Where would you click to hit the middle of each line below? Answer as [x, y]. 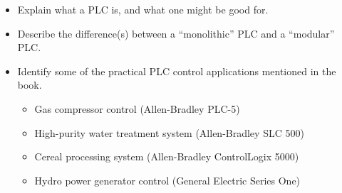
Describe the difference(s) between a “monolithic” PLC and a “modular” [176, 33]
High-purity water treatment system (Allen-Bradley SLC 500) [169, 132]
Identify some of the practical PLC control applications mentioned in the [177, 71]
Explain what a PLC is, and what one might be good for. [143, 9]
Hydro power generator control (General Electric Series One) [167, 180]
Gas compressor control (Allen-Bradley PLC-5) [137, 108]
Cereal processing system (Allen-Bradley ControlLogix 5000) [167, 156]
